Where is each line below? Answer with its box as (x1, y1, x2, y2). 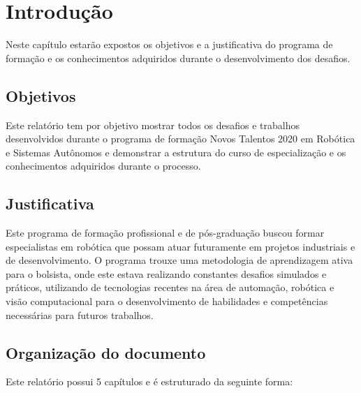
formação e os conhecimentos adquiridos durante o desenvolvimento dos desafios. (6, 50, 351, 65)
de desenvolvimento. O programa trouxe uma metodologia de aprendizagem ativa (6, 253, 353, 267)
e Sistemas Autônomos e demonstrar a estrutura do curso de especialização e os (6, 144, 346, 159)
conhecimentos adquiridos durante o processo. (6, 158, 201, 173)
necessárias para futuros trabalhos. (6, 307, 154, 322)
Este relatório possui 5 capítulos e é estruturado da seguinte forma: (6, 374, 293, 389)
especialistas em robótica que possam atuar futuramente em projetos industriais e (6, 239, 355, 253)
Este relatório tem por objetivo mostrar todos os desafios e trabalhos (6, 117, 300, 132)
